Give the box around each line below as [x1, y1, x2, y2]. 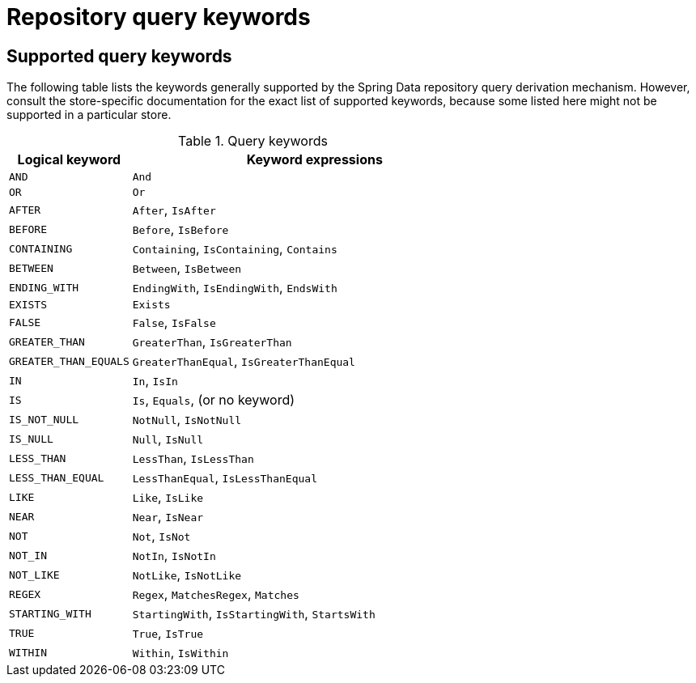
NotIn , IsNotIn [132, 547, 216, 564]
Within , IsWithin [132, 644, 229, 661]
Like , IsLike [132, 489, 204, 506]
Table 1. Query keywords [178, 133, 328, 150]
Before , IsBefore [132, 221, 229, 238]
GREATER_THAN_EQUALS [9, 354, 129, 367]
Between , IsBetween [132, 260, 242, 277]
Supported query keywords [6, 45, 232, 66]
